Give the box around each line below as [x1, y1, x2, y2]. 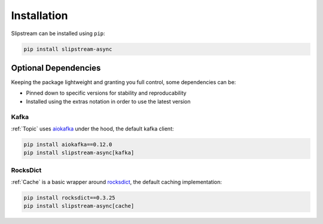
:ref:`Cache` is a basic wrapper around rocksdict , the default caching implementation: [11, 179, 223, 186]
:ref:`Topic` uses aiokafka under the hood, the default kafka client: [11, 125, 174, 132]
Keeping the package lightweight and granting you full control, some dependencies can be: [11, 79, 236, 86]
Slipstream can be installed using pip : [11, 30, 105, 37]
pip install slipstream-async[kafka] [23, 150, 135, 156]
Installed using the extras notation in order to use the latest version [26, 98, 191, 105]
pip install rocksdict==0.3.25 [23, 194, 116, 201]
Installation [11, 9, 68, 22]
